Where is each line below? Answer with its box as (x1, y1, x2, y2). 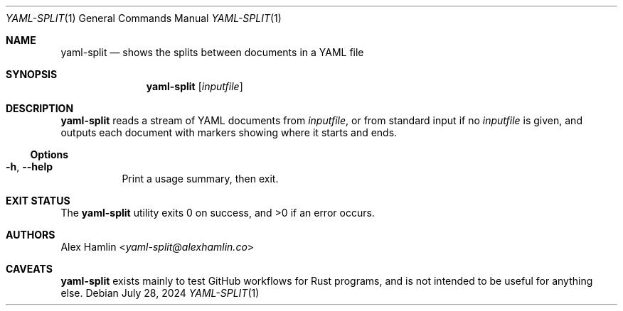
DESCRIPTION (6, 102, 74, 114)
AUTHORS (6, 229, 55, 241)
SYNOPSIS (6, 68, 58, 80)
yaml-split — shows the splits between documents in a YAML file (60, 46, 364, 58)
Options (30, 148, 69, 160)
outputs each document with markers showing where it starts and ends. (60, 126, 398, 138)
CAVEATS (6, 263, 53, 275)
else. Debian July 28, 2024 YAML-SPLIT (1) (60, 287, 260, 299)
